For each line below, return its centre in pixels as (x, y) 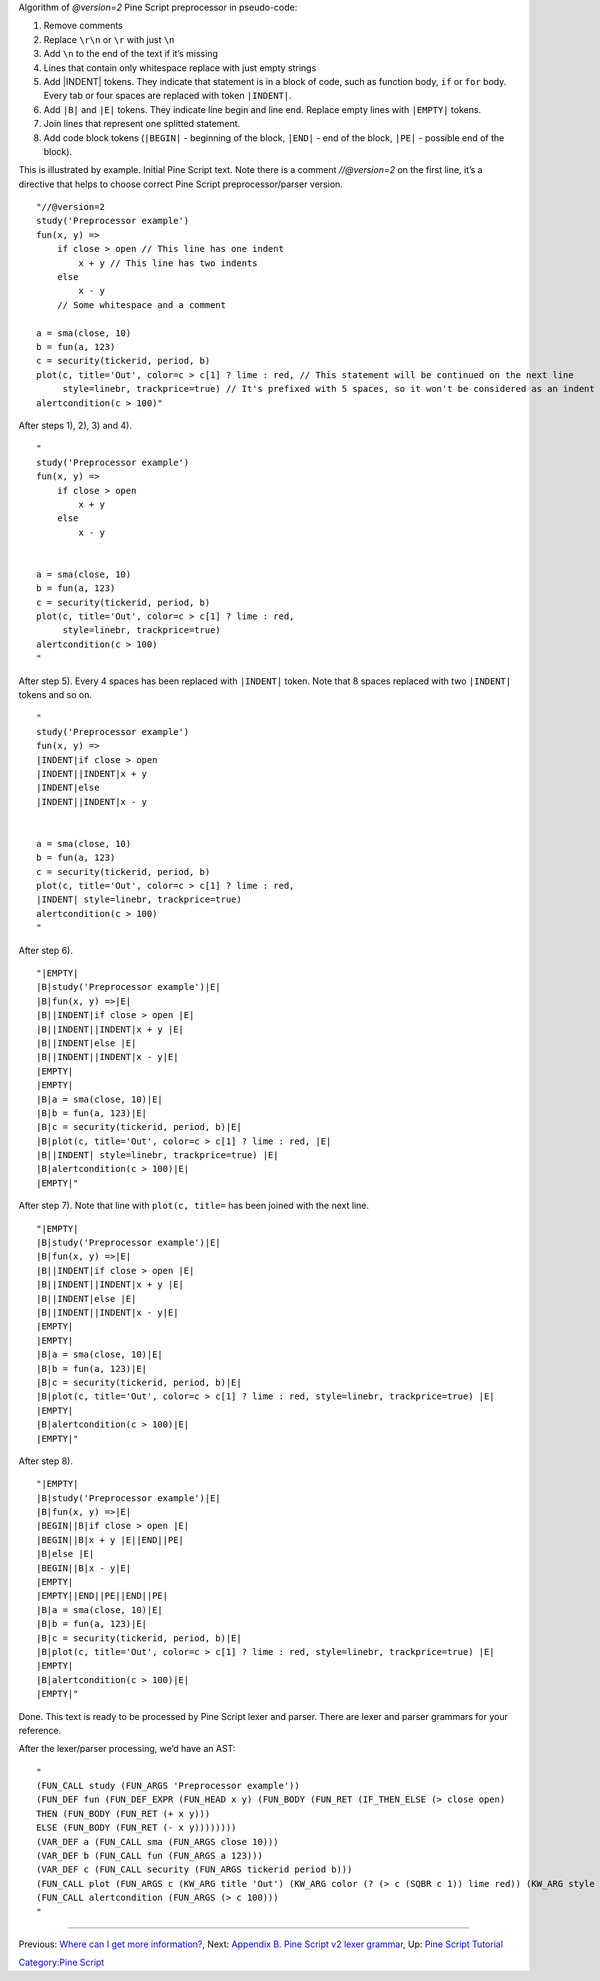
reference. (40, 1730)
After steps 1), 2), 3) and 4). (75, 425)
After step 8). (46, 1461)
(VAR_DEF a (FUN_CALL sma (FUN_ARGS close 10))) (157, 1841)
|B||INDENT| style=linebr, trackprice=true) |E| (157, 1155)
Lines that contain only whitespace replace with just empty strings (180, 67)
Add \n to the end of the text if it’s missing (131, 54)
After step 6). (46, 950)
